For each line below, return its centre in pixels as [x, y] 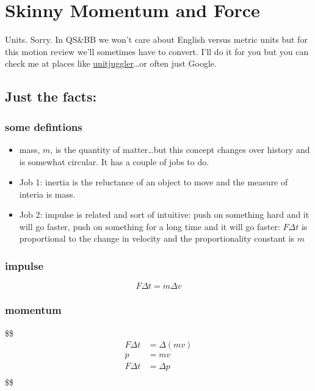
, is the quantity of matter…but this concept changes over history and [180, 149]
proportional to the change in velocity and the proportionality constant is [157, 238]
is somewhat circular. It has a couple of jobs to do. [114, 161]
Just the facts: [51, 96]
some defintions [44, 126]
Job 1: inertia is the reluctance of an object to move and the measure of [154, 182]
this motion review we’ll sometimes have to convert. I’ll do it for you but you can [157, 51]
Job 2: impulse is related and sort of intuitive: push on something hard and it [164, 214]
